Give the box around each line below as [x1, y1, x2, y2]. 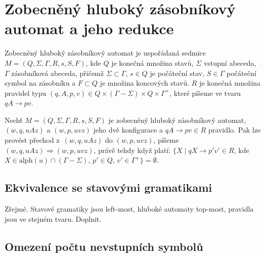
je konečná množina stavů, [111, 57, 194, 68]
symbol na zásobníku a [5, 78, 76, 88]
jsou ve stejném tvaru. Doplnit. [5, 213, 102, 224]
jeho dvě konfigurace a [93, 124, 163, 135]
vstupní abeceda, [203, 57, 256, 68]
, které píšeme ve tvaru [169, 87, 241, 98]
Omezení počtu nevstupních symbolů [5, 238, 203, 254]
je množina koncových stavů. [100, 78, 189, 88]
